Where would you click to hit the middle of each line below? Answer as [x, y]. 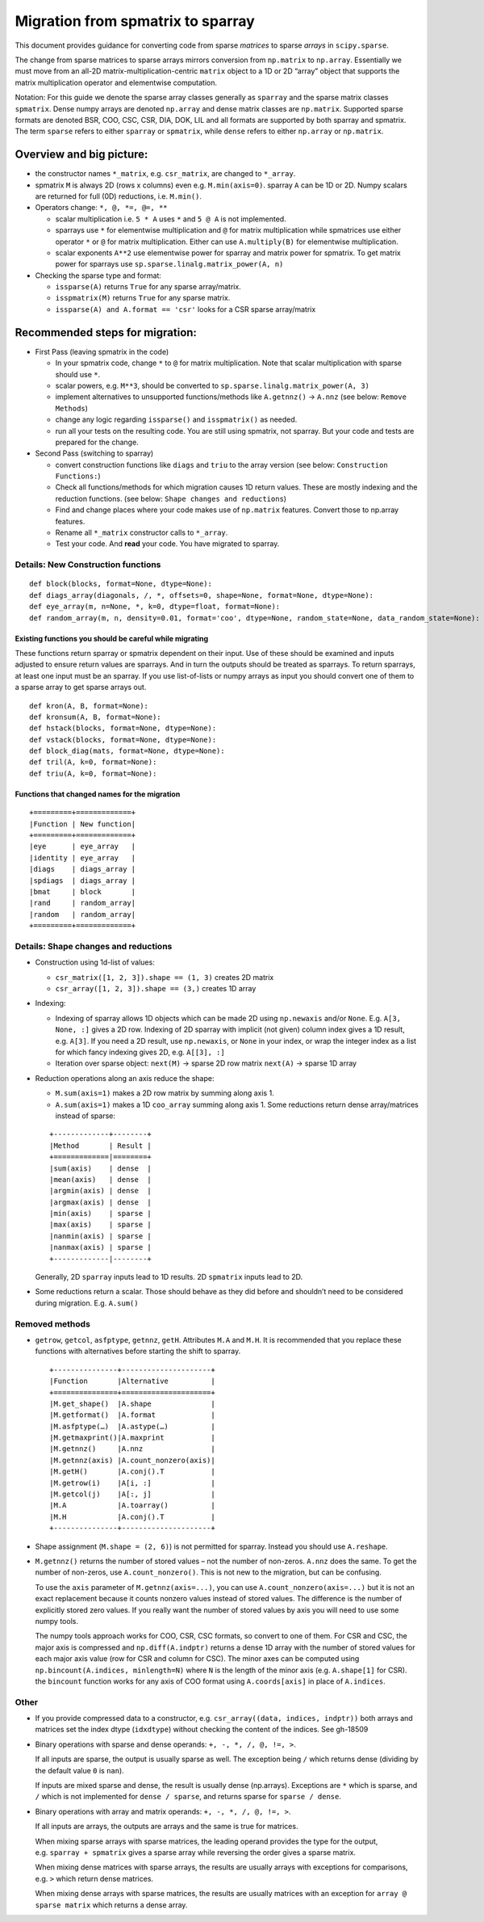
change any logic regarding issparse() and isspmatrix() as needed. [176, 419]
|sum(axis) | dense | [101, 1168]
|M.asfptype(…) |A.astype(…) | [132, 1426]
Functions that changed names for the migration [98, 794]
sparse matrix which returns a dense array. [111, 1905]
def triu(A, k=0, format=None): [93, 773]
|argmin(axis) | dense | [101, 1191]
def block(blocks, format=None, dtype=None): [121, 584]
